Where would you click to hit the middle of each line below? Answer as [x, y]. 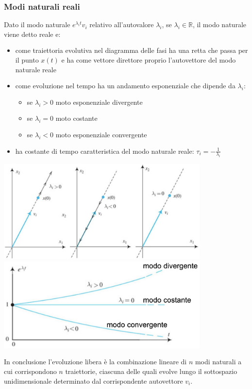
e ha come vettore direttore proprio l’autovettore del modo [149, 60]
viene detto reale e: [32, 34]
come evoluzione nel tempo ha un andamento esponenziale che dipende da [125, 86]
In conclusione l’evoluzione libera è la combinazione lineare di [95, 362]
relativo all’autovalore [122, 24]
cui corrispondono [30, 371]
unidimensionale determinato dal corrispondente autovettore [93, 381]
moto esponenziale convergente [101, 134]
